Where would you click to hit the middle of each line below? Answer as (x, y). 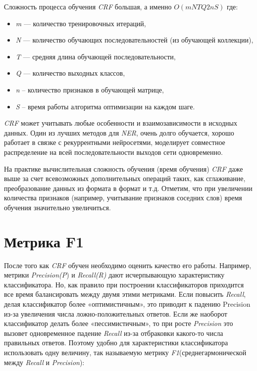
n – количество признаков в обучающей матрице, (90, 89)
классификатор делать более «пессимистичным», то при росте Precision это (119, 323)
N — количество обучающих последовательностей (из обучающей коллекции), (134, 40)
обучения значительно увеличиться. (57, 207)
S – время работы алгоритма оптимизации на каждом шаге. (105, 106)
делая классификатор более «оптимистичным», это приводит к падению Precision (127, 304)
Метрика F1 (44, 241)
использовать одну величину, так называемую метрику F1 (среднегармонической (125, 352)
